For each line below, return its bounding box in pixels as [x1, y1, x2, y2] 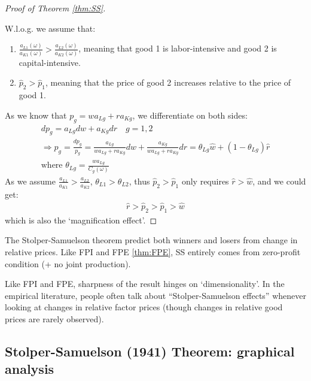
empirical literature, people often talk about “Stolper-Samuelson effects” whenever [5, 289, 306, 301]
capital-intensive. [19, 56, 81, 68]
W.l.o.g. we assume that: [5, 22, 96, 34]
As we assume [5, 174, 56, 187]
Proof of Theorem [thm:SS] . [5, 2, 106, 14]
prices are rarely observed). [5, 312, 104, 325]
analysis [5, 359, 54, 378]
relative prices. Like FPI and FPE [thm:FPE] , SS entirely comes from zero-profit [5, 245, 301, 258]
